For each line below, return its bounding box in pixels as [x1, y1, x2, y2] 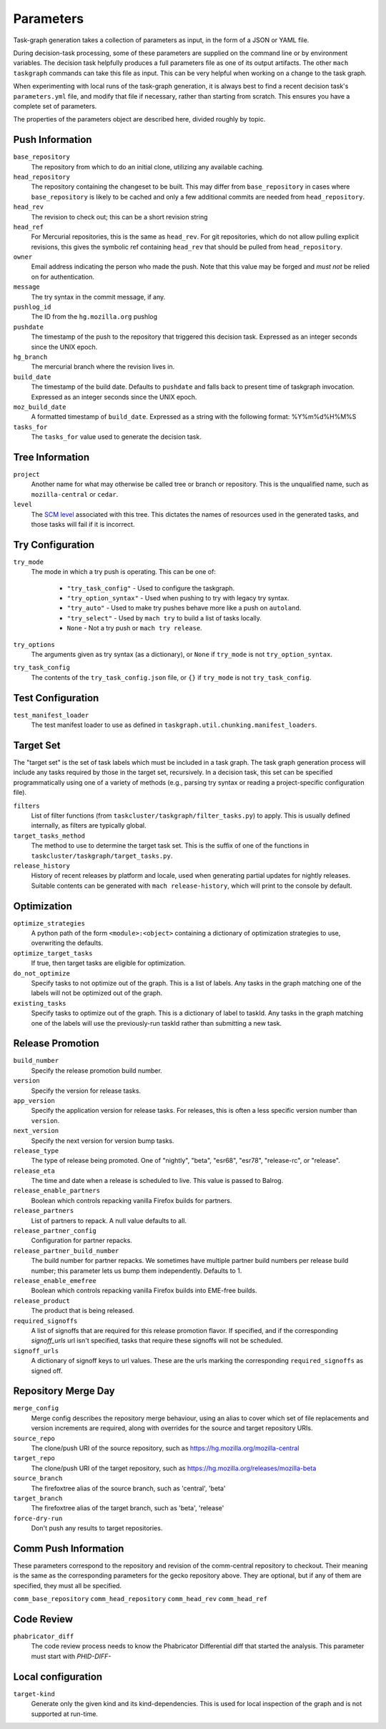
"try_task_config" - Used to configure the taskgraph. [66, 583, 235, 593]
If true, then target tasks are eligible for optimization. [31, 958, 186, 968]
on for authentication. [31, 272, 95, 281]
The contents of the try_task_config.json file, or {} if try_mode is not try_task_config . [31, 673, 312, 682]
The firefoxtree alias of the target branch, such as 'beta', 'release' [31, 1504, 224, 1512]
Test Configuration [13, 692, 99, 704]
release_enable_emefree [13, 1277, 96, 1284]
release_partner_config [13, 1227, 96, 1235]
